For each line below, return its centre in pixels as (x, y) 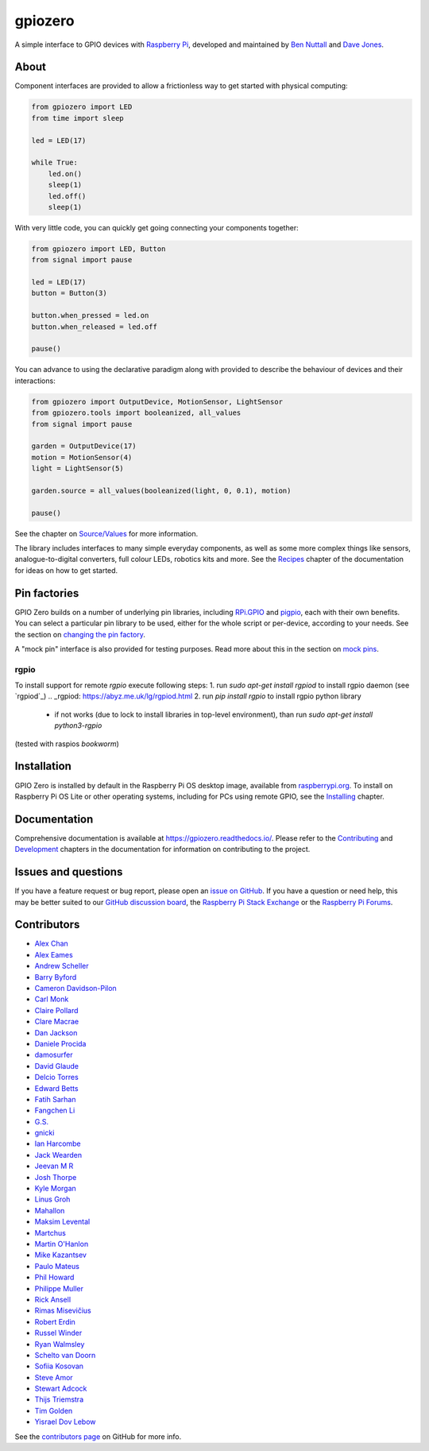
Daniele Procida (60, 1043)
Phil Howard (54, 1277)
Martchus (50, 1232)
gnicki (44, 1133)
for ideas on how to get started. (66, 570)
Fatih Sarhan (55, 1099)
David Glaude (57, 1066)
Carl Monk (52, 999)
